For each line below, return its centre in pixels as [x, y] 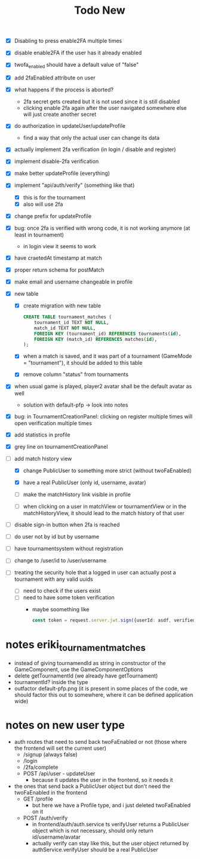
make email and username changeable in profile [73, 282]
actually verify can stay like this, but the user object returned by [110, 843]
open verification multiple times [53, 423]
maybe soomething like [61, 609]
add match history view [43, 458]
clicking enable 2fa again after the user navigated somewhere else [105, 108]
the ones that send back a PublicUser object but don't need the [92, 786]
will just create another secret [60, 115]
